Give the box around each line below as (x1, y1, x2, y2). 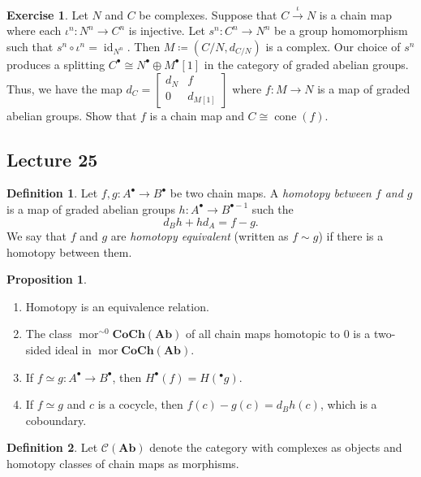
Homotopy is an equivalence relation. (25, 297, 209, 314)
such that (6, 37, 54, 54)
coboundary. (25, 411, 87, 428)
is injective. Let (128, 22, 205, 39)
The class (25, 325, 72, 342)
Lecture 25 (6, 146, 98, 171)
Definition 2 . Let (6, 439, 98, 456)
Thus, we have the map (6, 80, 122, 97)
